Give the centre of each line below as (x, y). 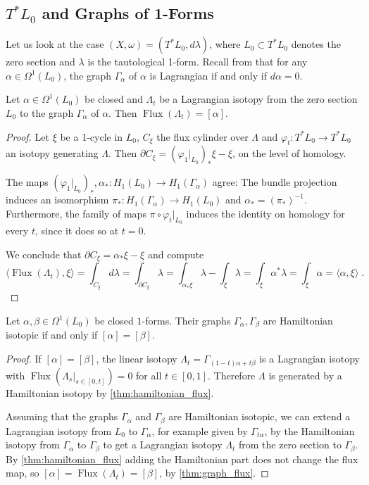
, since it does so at (77, 231)
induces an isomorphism (57, 200)
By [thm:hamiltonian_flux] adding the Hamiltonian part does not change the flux (182, 459)
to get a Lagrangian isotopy (163, 445)
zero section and (40, 62)
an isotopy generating (52, 153)
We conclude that (44, 254)
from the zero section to (290, 445)
